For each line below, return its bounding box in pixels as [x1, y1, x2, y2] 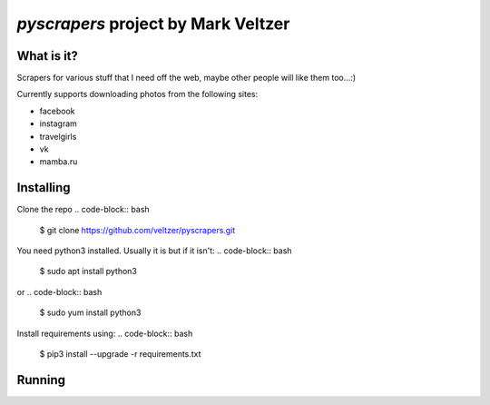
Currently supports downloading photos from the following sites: [16, 89, 259, 100]
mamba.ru [39, 156, 78, 167]
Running [16, 372, 66, 388]
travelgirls [39, 131, 77, 142]
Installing [16, 180, 72, 195]
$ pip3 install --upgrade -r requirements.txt [39, 349, 201, 360]
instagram [39, 118, 77, 129]
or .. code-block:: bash [16, 286, 103, 297]
